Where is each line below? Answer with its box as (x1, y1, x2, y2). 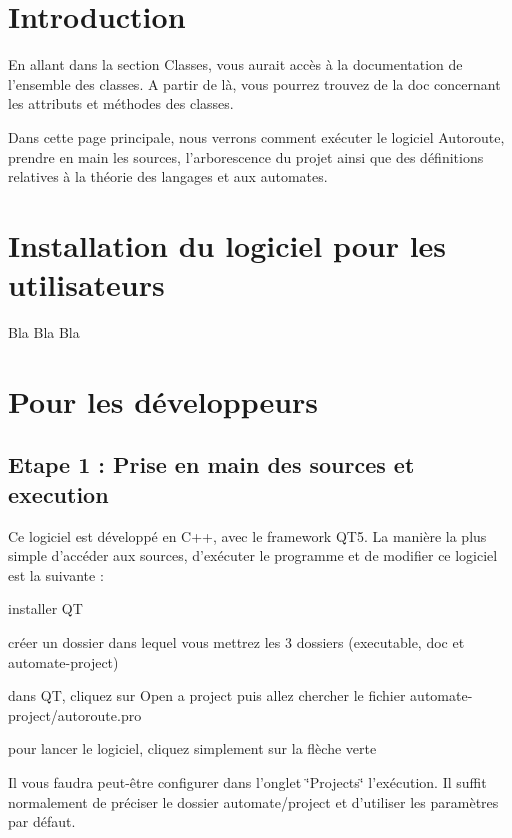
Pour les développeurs (8, 380, 319, 421)
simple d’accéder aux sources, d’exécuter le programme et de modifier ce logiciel (8, 545, 498, 566)
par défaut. (8, 811, 76, 832)
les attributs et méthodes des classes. (8, 93, 234, 114)
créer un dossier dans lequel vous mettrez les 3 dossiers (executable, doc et (8, 631, 465, 652)
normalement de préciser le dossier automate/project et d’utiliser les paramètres (8, 791, 499, 812)
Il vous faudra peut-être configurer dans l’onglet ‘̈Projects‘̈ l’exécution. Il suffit (8, 771, 487, 792)
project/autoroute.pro (8, 704, 142, 725)
